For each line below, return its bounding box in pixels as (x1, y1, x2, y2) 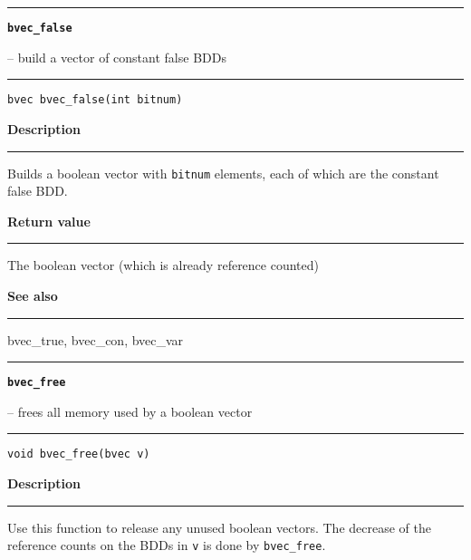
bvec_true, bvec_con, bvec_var (7, 330, 184, 349)
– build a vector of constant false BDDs (7, 47, 226, 66)
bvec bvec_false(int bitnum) (7, 93, 183, 107)
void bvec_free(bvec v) (7, 448, 150, 461)
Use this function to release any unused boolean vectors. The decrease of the (7, 517, 431, 536)
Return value (7, 211, 91, 230)
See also (7, 285, 58, 304)
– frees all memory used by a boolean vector (7, 401, 253, 420)
